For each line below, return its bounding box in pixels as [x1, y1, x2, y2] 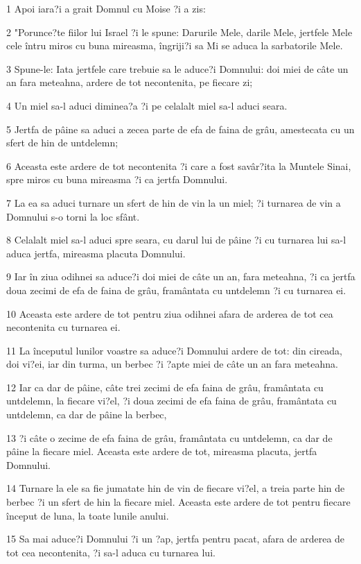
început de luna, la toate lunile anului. [6, 508, 169, 522]
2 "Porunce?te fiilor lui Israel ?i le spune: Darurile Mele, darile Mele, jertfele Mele [6, 24, 353, 39]
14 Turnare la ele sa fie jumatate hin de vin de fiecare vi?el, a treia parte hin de [6, 481, 345, 495]
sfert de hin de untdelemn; [6, 135, 118, 150]
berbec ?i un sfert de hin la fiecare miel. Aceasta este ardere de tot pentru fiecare [6, 495, 351, 509]
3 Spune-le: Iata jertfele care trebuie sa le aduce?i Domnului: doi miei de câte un [6, 61, 349, 76]
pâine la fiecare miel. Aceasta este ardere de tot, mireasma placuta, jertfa [6, 444, 317, 459]
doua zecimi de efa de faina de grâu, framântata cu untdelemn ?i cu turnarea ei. [6, 282, 346, 297]
